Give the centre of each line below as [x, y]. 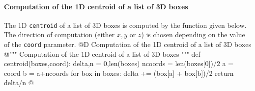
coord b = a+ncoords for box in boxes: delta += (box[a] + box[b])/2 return [119, 73]
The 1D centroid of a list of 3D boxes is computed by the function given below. [125, 25]
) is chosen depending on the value [193, 34]
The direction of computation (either [59, 34]
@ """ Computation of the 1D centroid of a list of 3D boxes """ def [102, 54]
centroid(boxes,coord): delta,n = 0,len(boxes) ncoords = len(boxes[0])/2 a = [119, 63]
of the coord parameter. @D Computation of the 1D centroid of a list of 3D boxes [127, 44]
